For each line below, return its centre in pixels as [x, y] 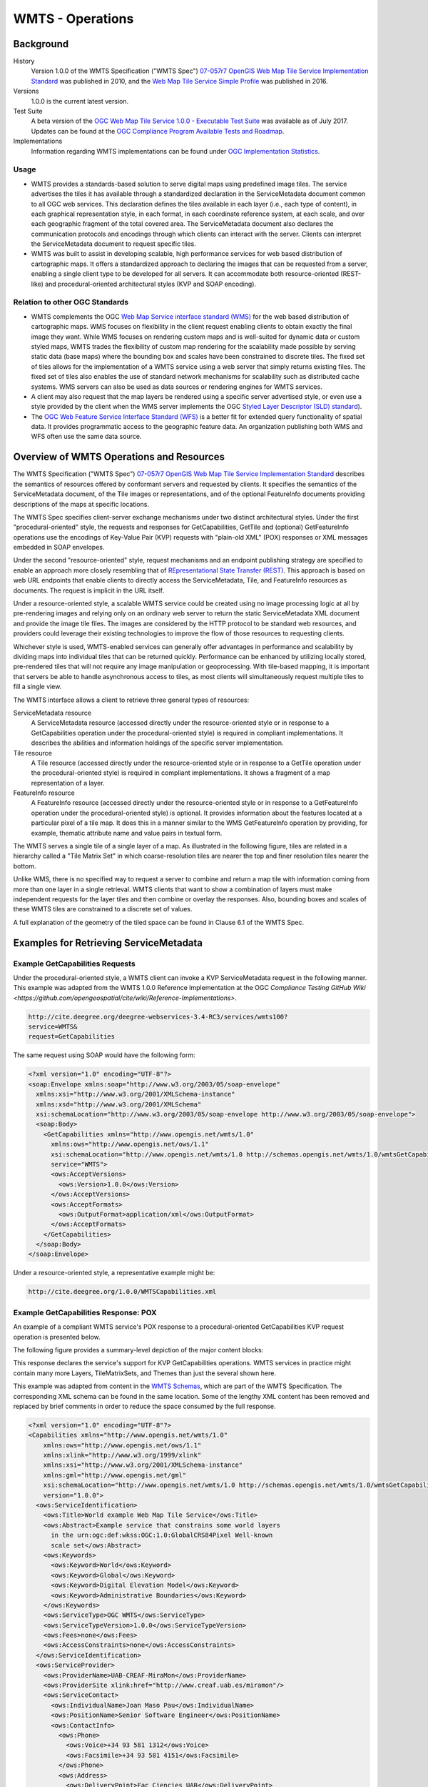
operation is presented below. [57, 1337]
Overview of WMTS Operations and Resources [119, 457]
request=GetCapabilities [72, 1037]
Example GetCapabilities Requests [74, 964]
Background [41, 44]
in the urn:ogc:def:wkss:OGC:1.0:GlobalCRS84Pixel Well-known [162, 1535]
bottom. [25, 866]
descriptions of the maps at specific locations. [81, 504]
